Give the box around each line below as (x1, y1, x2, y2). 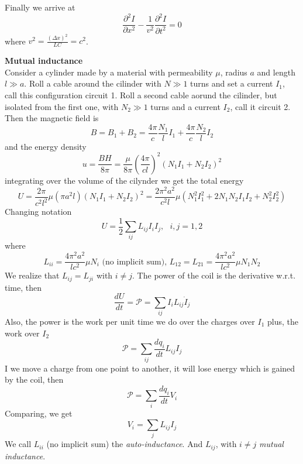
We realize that (5, 269, 60, 281)
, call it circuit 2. (230, 100, 291, 112)
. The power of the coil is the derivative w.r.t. (132, 269, 296, 281)
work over (5, 326, 40, 339)
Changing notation (5, 205, 72, 217)
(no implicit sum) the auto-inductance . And (46, 438, 203, 450)
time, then (5, 281, 42, 293)
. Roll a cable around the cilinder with (24, 77, 161, 90)
